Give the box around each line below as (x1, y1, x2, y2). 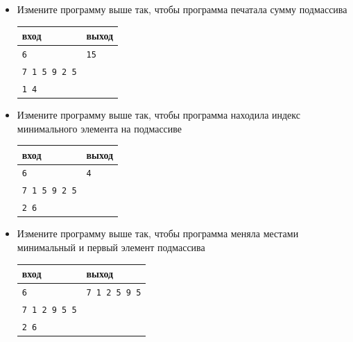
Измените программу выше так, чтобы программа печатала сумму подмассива (17, 2, 347, 16)
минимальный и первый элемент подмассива (17, 240, 205, 254)
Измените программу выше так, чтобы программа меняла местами (17, 226, 299, 241)
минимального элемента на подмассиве (17, 121, 182, 135)
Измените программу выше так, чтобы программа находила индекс (17, 107, 300, 121)
